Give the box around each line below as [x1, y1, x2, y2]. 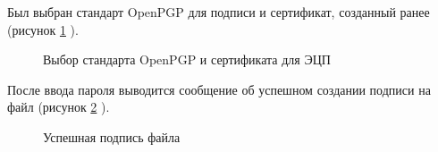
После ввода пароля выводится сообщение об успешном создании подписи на [7, 80, 431, 98]
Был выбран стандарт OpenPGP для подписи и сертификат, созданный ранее [7, 3, 430, 21]
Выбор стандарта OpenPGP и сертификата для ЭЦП [43, 50, 331, 69]
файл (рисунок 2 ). [7, 97, 110, 116]
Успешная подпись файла [43, 127, 181, 146]
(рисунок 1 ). [7, 20, 79, 38]
